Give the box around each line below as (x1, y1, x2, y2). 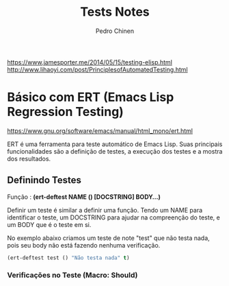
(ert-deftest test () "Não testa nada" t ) (7, 254, 130, 261)
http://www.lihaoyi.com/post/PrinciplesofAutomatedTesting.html (7, 65, 188, 73)
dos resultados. (7, 154, 51, 163)
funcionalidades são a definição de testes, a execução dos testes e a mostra (7, 147, 223, 155)
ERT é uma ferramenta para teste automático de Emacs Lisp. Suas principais (7, 140, 223, 148)
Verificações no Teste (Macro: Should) (7, 270, 138, 280)
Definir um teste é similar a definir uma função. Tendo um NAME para (7, 206, 203, 214)
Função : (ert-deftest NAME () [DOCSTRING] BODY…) (7, 193, 161, 201)
